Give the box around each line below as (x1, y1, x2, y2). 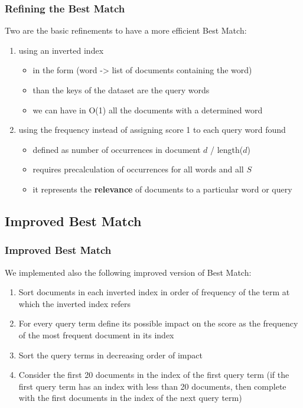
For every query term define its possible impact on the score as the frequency (18, 317, 298, 329)
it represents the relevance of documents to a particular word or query (32, 182, 292, 195)
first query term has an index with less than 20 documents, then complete (18, 380, 286, 392)
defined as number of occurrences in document (32, 143, 201, 155)
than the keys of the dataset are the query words (32, 84, 210, 96)
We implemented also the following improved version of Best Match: (5, 266, 252, 278)
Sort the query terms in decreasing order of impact (18, 348, 203, 361)
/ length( (210, 143, 243, 155)
